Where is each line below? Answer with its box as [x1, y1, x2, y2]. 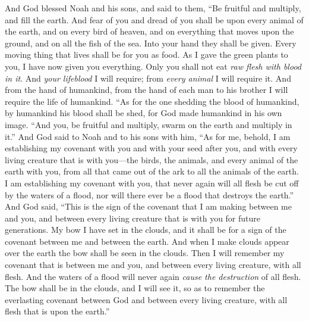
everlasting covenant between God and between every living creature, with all [5, 293, 288, 306]
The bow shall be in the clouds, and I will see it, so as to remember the [5, 282, 265, 294]
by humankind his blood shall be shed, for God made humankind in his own [5, 107, 282, 119]
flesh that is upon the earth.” [5, 305, 110, 317]
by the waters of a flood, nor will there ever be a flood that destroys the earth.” [5, 188, 294, 201]
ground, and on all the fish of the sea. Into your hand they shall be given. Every [5, 36, 297, 49]
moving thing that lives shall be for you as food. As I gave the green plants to [5, 48, 288, 61]
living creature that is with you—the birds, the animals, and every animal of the [5, 153, 298, 166]
